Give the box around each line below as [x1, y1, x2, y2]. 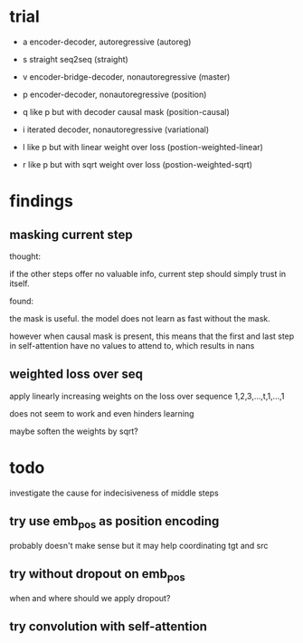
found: [9, 295, 34, 306]
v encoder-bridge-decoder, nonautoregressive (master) [22, 71, 231, 82]
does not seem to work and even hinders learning [9, 408, 194, 418]
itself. [9, 278, 30, 289]
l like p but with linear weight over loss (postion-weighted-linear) [22, 141, 264, 152]
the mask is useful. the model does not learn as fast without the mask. [9, 312, 271, 323]
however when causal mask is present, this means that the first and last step [9, 331, 295, 341]
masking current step [9, 226, 133, 242]
